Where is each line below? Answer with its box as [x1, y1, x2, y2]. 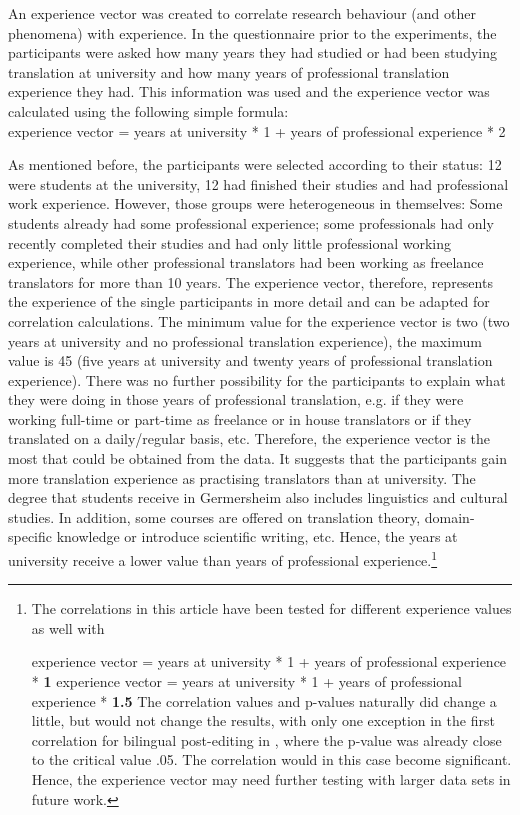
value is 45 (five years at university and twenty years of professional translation [8, 350, 493, 371]
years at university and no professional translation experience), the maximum [8, 330, 482, 351]
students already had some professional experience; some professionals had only [8, 212, 494, 233]
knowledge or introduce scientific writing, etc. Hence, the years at [56, 526, 458, 547]
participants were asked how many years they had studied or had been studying [8, 42, 497, 63]
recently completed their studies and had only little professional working [8, 232, 452, 253]
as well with [31, 617, 105, 638]
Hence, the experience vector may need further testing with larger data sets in [31, 769, 511, 790]
